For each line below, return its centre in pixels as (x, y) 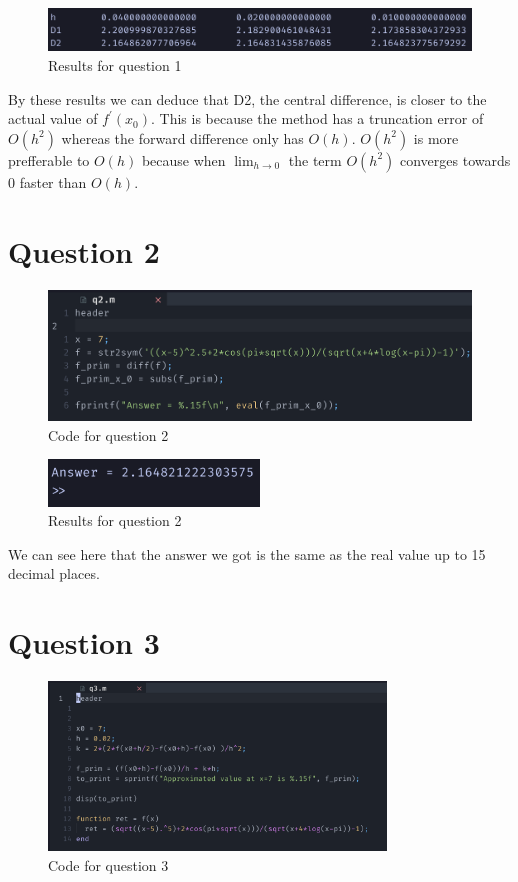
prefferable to (49, 159)
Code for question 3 (108, 864)
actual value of (53, 118)
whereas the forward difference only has (182, 137)
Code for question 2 (108, 434)
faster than (53, 181)
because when (183, 159)
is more (436, 137)
